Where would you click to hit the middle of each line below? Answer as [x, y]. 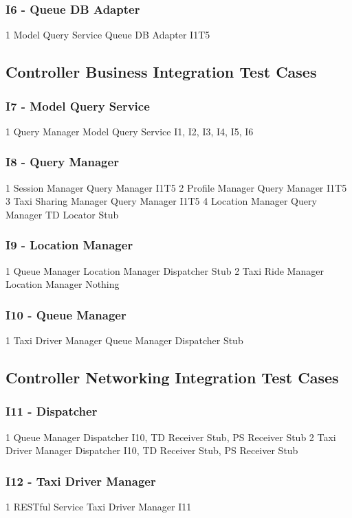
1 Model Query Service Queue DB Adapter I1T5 [108, 35]
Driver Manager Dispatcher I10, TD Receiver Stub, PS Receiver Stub [152, 450]
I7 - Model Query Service [78, 105]
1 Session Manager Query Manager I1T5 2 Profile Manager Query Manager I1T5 [176, 187]
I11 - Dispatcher [52, 411]
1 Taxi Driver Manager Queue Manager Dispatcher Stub [124, 340]
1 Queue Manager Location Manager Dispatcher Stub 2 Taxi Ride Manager [165, 270]
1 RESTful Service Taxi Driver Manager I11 [99, 507]
